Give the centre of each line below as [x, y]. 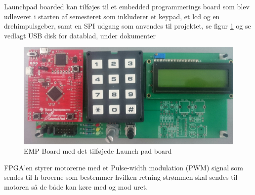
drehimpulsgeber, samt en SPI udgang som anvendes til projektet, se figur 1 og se [127, 26]
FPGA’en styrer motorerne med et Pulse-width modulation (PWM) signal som [124, 167]
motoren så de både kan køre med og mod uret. [76, 187]
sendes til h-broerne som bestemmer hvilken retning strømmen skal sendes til [121, 177]
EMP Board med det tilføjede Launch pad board [98, 151]
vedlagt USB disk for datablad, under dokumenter [80, 35]
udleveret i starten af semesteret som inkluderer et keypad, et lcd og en [112, 16]
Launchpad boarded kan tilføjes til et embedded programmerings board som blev [127, 6]
